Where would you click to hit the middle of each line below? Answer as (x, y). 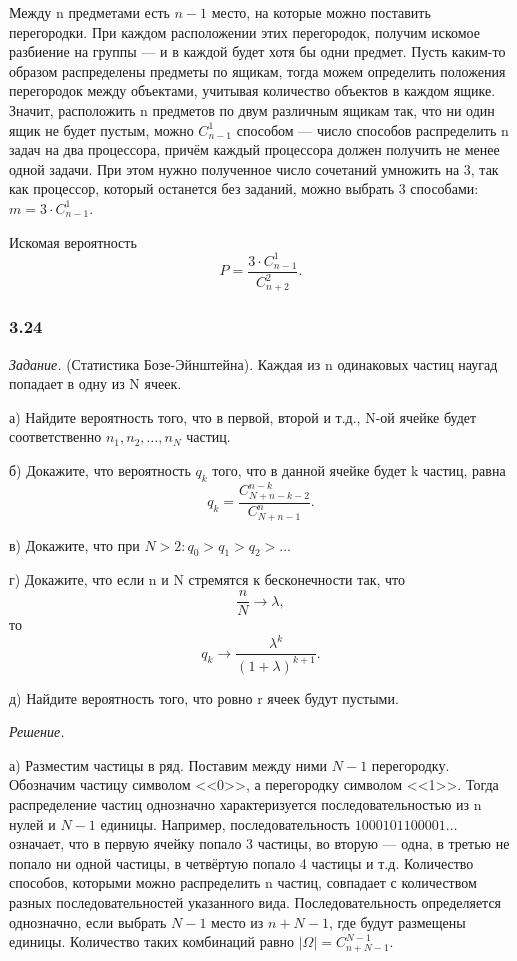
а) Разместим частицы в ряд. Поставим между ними (168, 764)
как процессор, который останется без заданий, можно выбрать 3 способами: (244, 188)
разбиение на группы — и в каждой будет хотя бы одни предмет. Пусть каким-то (257, 51)
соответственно (55, 436)
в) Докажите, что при (74, 544)
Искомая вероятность (73, 241)
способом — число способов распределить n (372, 129)
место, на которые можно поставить (321, 12)
